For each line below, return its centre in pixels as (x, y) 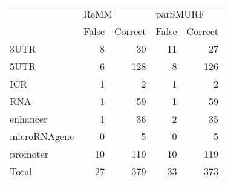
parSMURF (180, 14)
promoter (29, 154)
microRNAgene (42, 136)
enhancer (29, 119)
